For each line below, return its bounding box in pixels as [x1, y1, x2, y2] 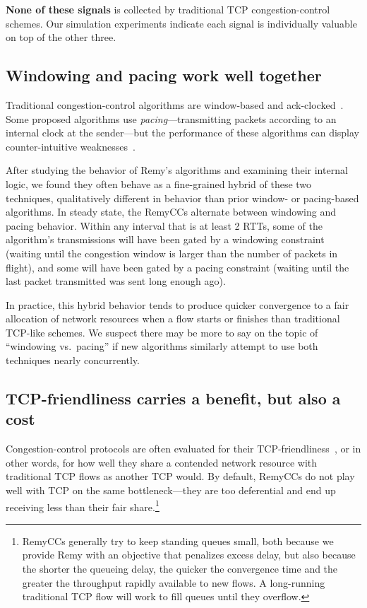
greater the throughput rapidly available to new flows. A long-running [22, 575, 325, 590]
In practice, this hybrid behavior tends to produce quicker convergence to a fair [6, 297, 349, 312]
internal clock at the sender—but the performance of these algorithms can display [6, 125, 360, 140]
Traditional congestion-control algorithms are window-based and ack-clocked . [6, 97, 344, 112]
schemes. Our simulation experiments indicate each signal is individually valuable [6, 16, 357, 30]
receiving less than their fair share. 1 [6, 497, 160, 514]
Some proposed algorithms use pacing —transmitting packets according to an [6, 111, 337, 126]
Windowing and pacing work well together [6, 64, 322, 86]
